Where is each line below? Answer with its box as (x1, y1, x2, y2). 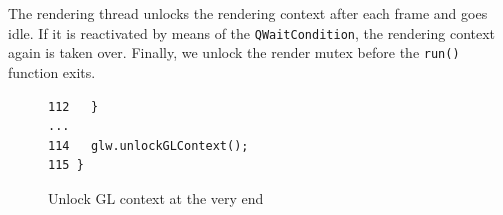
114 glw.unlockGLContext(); (48, 138, 249, 153)
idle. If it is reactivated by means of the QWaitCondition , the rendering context (8, 22, 496, 43)
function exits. (8, 61, 96, 82)
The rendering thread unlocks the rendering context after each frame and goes (8, 3, 488, 23)
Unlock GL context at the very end (48, 187, 264, 208)
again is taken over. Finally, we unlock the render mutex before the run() (8, 42, 460, 63)
